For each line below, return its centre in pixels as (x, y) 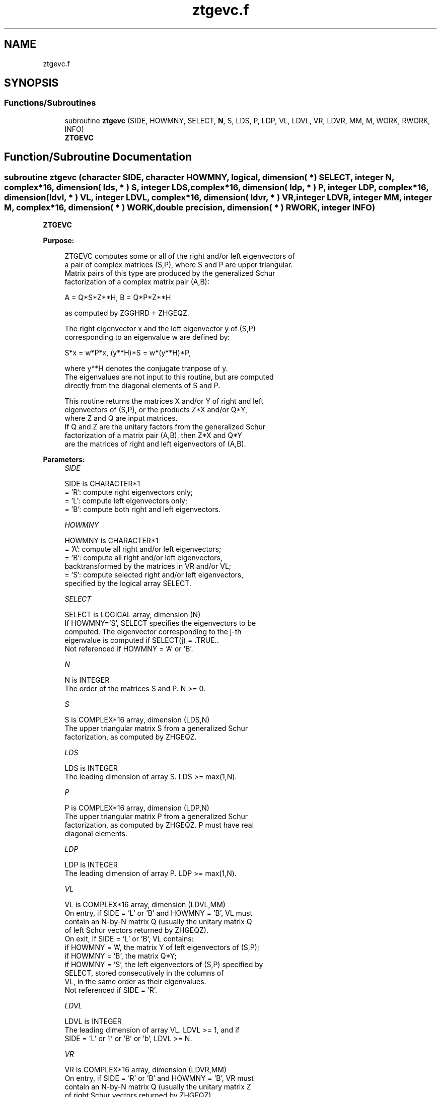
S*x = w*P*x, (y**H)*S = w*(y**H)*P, (128, 353)
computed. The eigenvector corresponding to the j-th (153, 632)
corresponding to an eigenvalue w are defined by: (147, 337)
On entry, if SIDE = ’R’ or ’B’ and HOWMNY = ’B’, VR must (159, 1078)
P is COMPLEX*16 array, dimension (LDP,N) (137, 808)
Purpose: (59, 241)
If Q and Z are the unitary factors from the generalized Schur (165, 427)
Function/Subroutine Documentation (98, 157)
